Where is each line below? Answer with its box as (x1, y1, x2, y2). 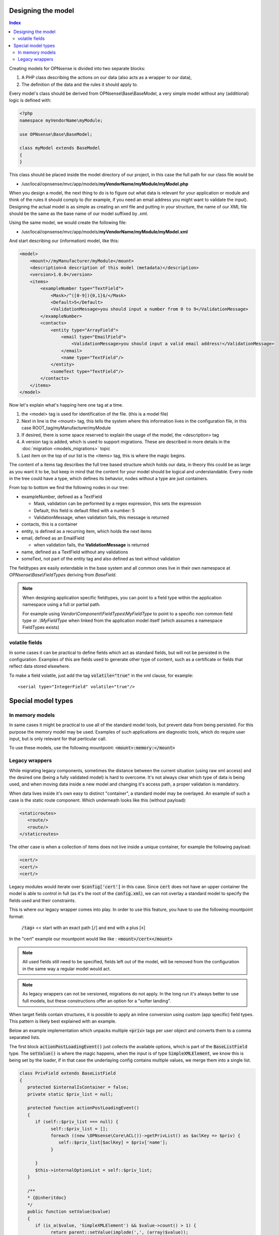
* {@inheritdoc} (27, 1195, 67, 1200)
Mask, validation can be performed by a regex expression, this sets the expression (34, 500, 202, 506)
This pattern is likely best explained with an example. (9, 1018, 117, 1025)
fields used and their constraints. (9, 897, 76, 904)
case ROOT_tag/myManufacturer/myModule (21, 425, 111, 431)
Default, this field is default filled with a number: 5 (34, 507, 135, 513)
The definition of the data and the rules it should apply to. (21, 82, 138, 87)
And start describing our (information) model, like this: (9, 238, 119, 244)
